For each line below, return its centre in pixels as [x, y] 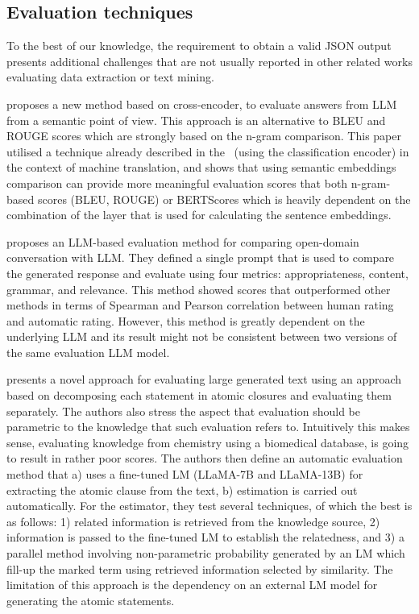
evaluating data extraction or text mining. [110, 77]
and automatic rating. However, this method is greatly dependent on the [186, 320]
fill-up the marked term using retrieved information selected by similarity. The [200, 568]
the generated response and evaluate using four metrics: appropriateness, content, [207, 273]
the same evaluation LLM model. [88, 352]
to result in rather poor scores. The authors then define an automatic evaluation [205, 458]
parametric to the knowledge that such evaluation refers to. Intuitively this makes [208, 427]
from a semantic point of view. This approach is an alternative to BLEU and [196, 120]
